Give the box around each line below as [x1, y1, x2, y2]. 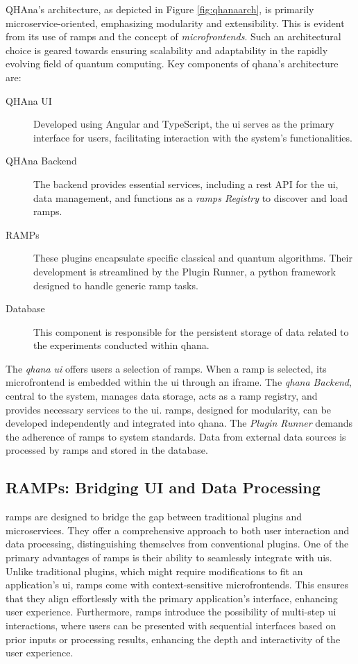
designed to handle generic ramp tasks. [33, 278, 198, 292]
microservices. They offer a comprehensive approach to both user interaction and [6, 522, 350, 537]
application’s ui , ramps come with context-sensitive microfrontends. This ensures [6, 577, 348, 592]
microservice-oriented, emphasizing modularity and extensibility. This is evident [6, 15, 345, 30]
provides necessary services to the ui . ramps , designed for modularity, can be [6, 402, 332, 416]
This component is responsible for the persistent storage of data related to [33, 324, 349, 339]
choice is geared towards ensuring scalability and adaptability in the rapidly [6, 42, 328, 57]
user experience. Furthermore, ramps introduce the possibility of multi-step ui [6, 604, 336, 619]
